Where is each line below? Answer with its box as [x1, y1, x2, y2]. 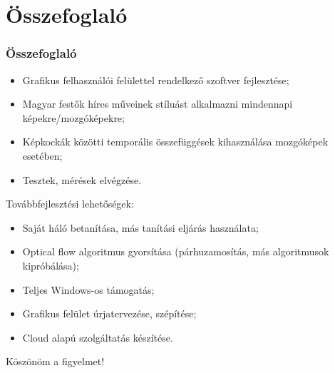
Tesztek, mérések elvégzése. [22, 172, 142, 187]
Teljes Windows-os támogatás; [22, 282, 155, 297]
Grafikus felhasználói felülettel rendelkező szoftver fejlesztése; [22, 72, 289, 87]
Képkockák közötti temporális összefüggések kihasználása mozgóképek [22, 134, 329, 149]
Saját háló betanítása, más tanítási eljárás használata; [22, 220, 259, 235]
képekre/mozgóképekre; [22, 110, 125, 125]
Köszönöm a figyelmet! [6, 354, 105, 369]
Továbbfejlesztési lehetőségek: [6, 196, 134, 211]
